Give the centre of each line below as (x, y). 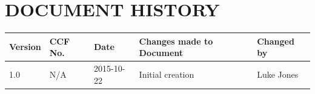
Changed (276, 41)
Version (25, 47)
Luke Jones (278, 74)
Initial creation (167, 74)
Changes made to (176, 41)
